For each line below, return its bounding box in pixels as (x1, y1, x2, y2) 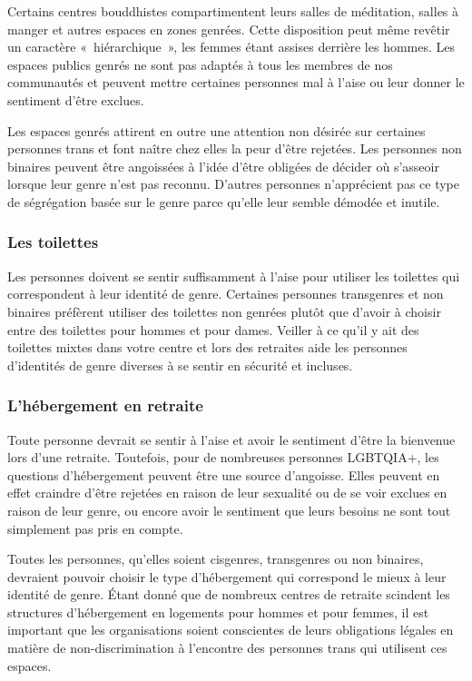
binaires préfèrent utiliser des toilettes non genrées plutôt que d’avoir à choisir (7, 301, 441, 321)
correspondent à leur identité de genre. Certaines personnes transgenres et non (7, 284, 444, 303)
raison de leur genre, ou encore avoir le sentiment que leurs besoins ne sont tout (7, 500, 451, 519)
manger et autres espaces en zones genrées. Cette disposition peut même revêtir (7, 19, 450, 38)
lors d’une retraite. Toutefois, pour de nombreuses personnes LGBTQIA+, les (7, 448, 439, 467)
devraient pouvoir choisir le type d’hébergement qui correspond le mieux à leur (7, 567, 447, 586)
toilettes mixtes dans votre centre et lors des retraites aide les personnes (7, 338, 408, 357)
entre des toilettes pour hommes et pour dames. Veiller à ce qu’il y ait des (7, 320, 419, 339)
